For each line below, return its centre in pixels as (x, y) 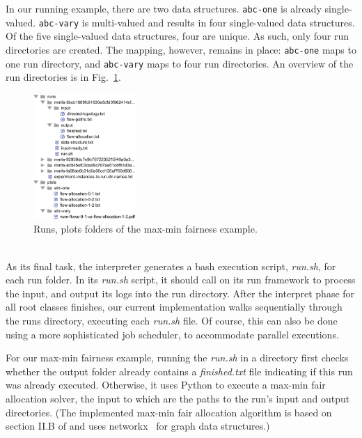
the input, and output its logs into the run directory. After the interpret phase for (180, 293)
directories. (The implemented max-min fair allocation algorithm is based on (169, 412)
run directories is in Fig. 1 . (63, 77)
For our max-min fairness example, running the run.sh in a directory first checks (177, 358)
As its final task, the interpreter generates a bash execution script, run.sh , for (171, 266)
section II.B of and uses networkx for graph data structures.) (138, 426)
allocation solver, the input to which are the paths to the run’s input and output (178, 398)
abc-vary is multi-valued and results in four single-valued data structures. (197, 22)
